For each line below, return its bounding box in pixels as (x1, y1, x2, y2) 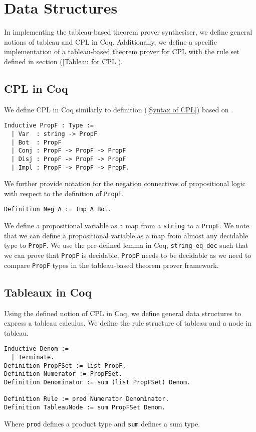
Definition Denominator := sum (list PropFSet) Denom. (4, 378, 191, 386)
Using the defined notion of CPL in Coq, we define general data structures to (4, 308, 241, 318)
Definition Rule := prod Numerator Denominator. (4, 395, 169, 403)
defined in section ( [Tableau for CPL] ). (4, 56, 123, 66)
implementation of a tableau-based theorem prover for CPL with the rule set (4, 46, 239, 57)
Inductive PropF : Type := (4, 122, 94, 129)
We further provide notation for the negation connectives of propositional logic (4, 178, 245, 189)
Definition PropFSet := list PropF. (4, 362, 126, 369)
